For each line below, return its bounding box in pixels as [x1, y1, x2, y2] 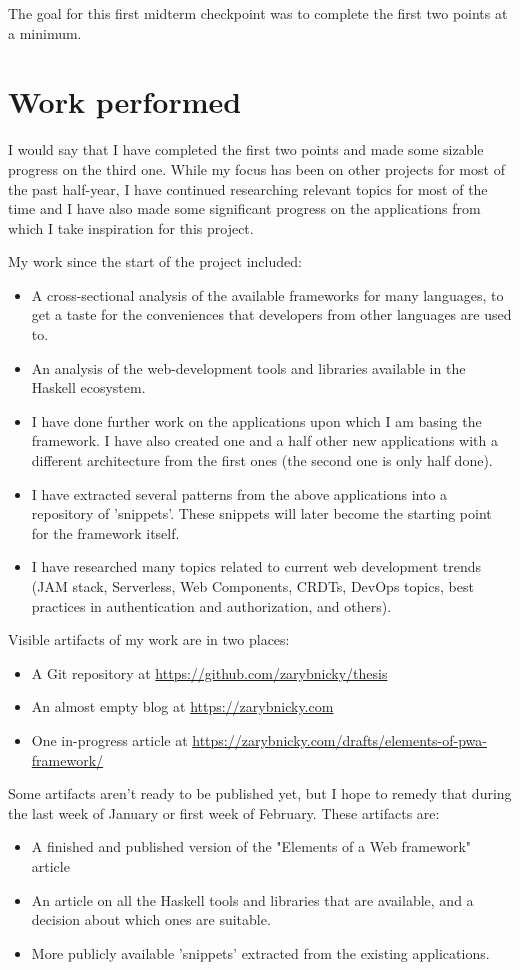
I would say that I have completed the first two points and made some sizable [8, 139, 484, 160]
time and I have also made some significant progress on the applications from [8, 198, 481, 219]
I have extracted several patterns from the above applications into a [31, 483, 448, 504]
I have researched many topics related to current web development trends [31, 556, 481, 577]
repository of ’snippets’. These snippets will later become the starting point [31, 503, 492, 524]
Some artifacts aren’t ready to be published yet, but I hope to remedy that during [8, 783, 512, 804]
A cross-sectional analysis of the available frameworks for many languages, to [31, 284, 504, 305]
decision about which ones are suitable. [31, 909, 271, 930]
